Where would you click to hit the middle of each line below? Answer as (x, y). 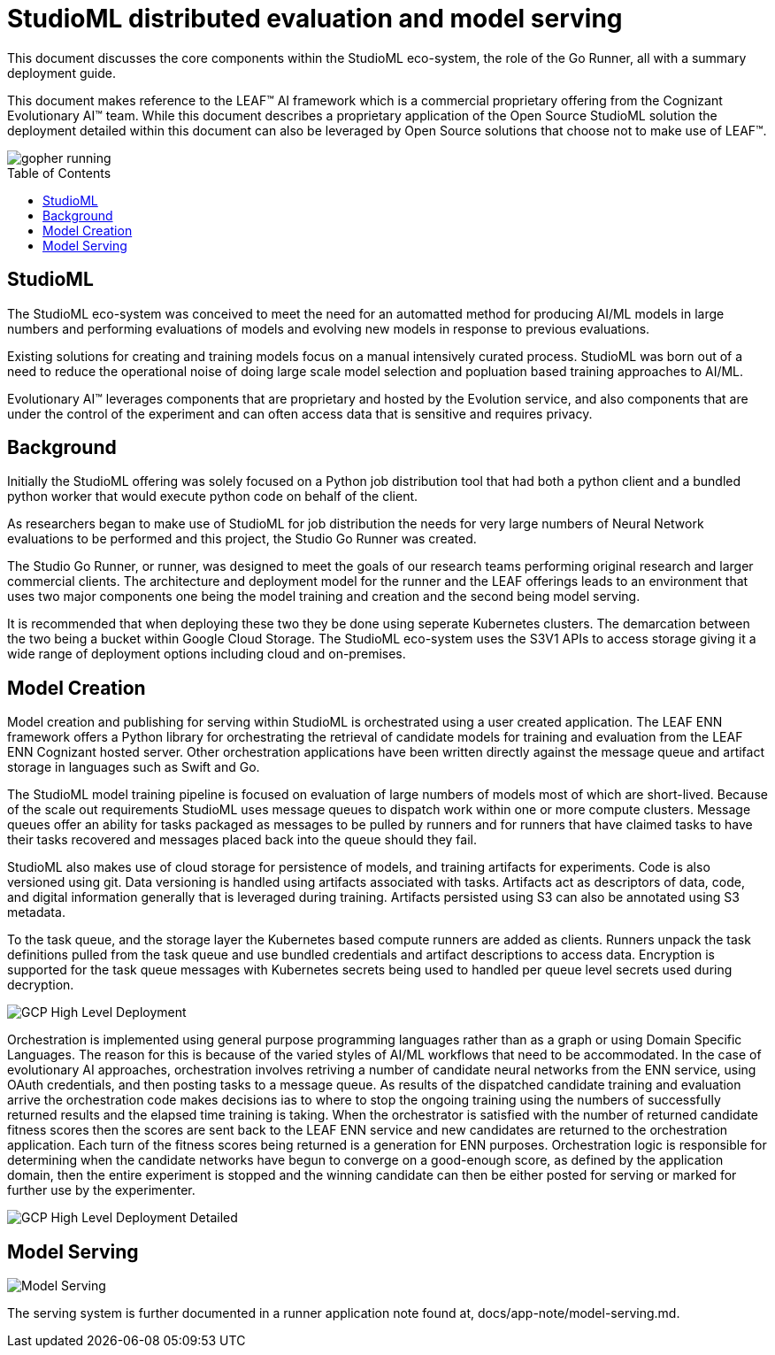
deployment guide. (61, 73)
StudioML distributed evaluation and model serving (315, 19)
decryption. (41, 985)
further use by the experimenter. (101, 1190)
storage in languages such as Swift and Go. (134, 767)
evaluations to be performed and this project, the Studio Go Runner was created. (242, 539)
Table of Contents (59, 173)
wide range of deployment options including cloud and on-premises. (207, 654)
